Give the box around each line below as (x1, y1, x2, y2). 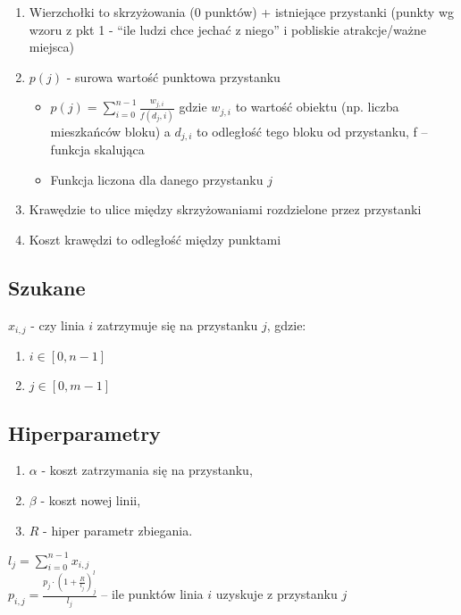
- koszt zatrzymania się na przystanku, (41, 461, 253, 479)
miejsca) (29, 37, 75, 56)
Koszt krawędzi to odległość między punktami (29, 229, 281, 248)
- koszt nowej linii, (40, 490, 141, 509)
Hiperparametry (8, 419, 161, 446)
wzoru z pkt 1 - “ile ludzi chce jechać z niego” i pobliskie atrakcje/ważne (29, 20, 426, 38)
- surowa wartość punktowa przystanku (66, 67, 281, 86)
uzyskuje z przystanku (215, 585, 338, 603)
